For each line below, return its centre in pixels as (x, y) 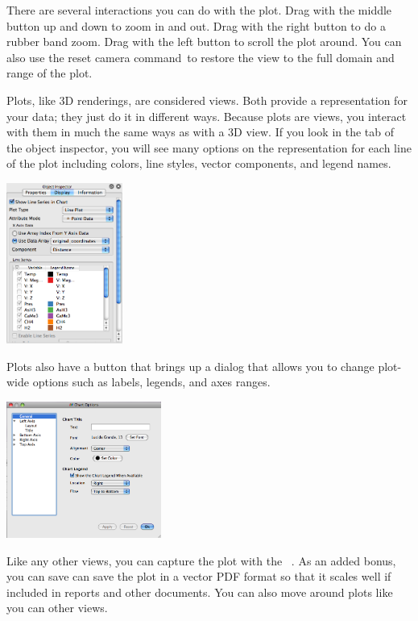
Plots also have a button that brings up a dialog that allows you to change (190, 366)
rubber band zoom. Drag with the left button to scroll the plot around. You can (204, 42)
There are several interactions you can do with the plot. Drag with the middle (199, 10)
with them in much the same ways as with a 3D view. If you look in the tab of (201, 132)
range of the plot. (50, 73)
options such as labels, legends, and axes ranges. (151, 382)
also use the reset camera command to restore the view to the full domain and (201, 57)
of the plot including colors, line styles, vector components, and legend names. (199, 163)
